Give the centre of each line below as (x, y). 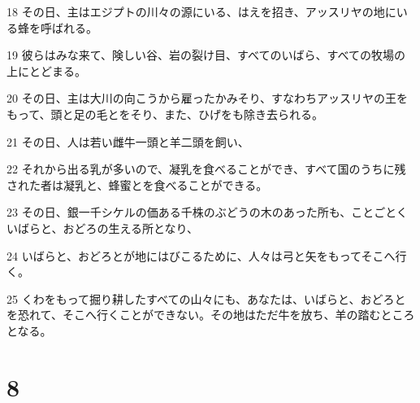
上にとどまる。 (46, 70)
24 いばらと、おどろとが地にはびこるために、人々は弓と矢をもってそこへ (201, 255)
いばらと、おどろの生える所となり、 (103, 228)
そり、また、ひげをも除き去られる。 (227, 114)
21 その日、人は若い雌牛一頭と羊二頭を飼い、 (128, 141)
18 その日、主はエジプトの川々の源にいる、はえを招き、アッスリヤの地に (201, 11)
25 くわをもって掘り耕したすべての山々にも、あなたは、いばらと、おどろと (206, 298)
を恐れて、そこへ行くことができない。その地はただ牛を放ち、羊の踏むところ (211, 315)
